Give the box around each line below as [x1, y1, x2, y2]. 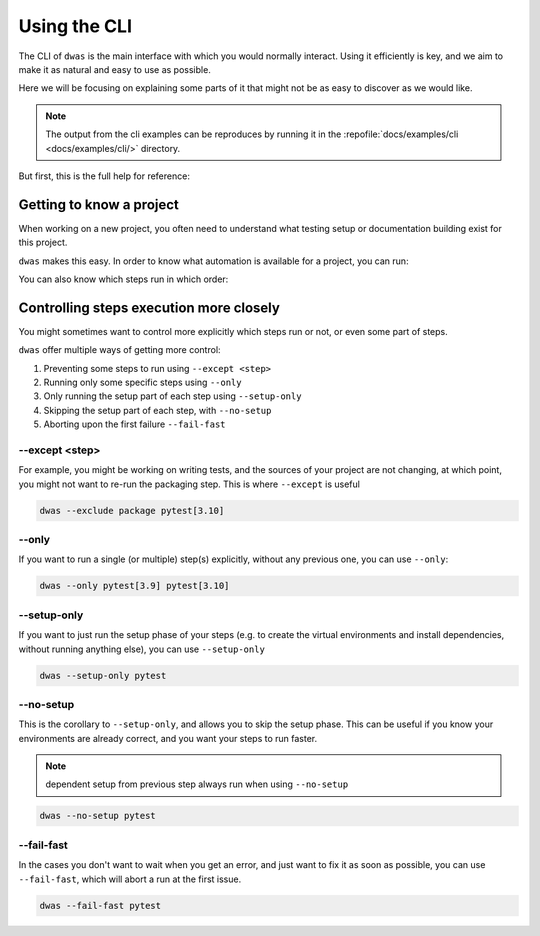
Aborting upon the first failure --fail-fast [43, 418, 226, 430]
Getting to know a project [18, 196, 180, 213]
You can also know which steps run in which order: [18, 273, 229, 285]
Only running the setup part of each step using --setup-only [43, 390, 302, 402]
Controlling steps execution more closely [18, 299, 280, 316]
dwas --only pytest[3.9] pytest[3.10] [39, 580, 230, 592]
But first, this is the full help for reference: [18, 170, 190, 182]
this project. [18, 236, 68, 249]
